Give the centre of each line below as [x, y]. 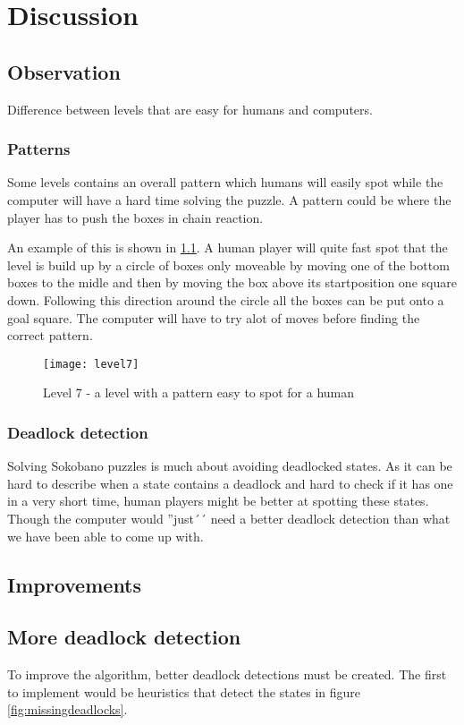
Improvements [75, 584]
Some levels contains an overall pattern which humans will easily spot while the [225, 182]
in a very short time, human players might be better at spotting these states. [218, 501]
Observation [64, 71]
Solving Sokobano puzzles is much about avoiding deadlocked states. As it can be [230, 466]
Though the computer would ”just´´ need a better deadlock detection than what [229, 518]
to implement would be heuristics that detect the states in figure [184, 691]
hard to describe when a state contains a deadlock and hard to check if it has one [230, 483]
